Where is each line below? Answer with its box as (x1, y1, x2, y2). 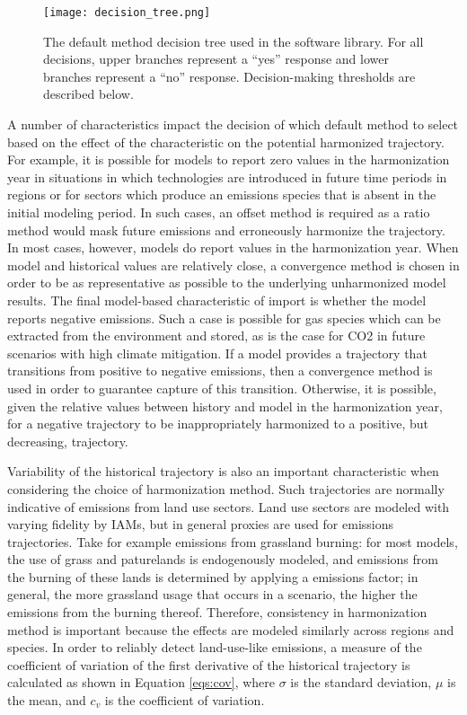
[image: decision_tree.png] (43, 6, 211, 19)
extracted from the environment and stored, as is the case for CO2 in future (7, 326, 426, 345)
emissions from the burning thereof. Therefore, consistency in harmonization (7, 603, 427, 622)
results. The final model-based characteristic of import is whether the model (7, 290, 427, 309)
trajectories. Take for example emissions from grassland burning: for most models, (7, 532, 458, 551)
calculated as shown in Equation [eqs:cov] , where (7, 673, 275, 692)
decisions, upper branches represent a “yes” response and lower (43, 49, 389, 68)
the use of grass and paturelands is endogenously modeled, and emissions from (7, 550, 438, 569)
